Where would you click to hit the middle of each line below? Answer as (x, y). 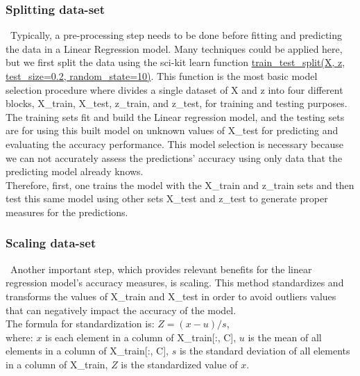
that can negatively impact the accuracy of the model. (121, 310)
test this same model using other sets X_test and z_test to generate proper (167, 198)
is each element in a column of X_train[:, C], (141, 337)
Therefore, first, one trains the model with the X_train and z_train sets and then (180, 185)
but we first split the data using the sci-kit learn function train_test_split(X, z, (175, 62)
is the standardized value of (179, 364)
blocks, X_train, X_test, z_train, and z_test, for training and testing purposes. (177, 103)
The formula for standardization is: (80, 324)
